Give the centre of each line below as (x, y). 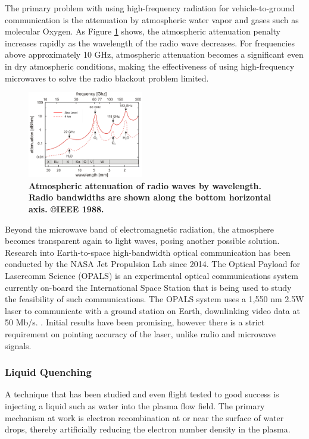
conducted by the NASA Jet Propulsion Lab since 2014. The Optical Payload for (153, 264)
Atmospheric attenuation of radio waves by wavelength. (145, 185)
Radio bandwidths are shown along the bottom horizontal (150, 197)
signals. (18, 345)
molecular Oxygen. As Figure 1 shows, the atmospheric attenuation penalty (143, 31)
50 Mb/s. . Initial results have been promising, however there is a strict (135, 322)
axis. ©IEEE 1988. (66, 209)
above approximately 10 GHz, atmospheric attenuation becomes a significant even (154, 54)
